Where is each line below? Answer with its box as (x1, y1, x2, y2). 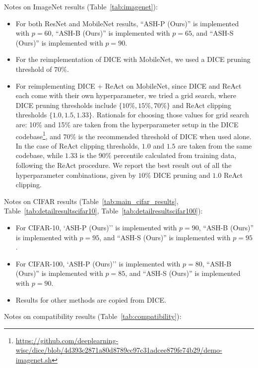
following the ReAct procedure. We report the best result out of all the (15, 159, 232, 170)
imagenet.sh (15, 354, 52, 365)
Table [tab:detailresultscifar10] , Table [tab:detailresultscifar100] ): (4, 206, 203, 216)
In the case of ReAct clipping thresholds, (15, 140, 140, 151)
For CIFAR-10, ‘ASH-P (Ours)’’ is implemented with (15, 222, 177, 232)
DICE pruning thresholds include (15, 100, 117, 110)
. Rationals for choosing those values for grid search (92, 109, 249, 120)
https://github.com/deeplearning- (15, 335, 119, 345)
